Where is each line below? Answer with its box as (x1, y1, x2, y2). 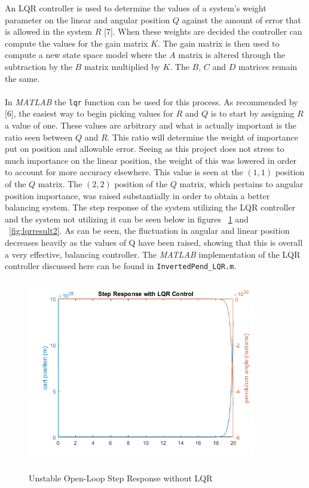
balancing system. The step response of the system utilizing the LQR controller (5, 201, 295, 213)
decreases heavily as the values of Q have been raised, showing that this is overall (5, 236, 303, 248)
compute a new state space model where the (5, 48, 167, 61)
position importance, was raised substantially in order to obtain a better (5, 189, 270, 202)
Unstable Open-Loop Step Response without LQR (29, 471, 213, 484)
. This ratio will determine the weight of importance (107, 130, 298, 143)
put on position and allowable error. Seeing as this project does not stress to (5, 142, 284, 155)
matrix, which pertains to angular (179, 177, 304, 190)
